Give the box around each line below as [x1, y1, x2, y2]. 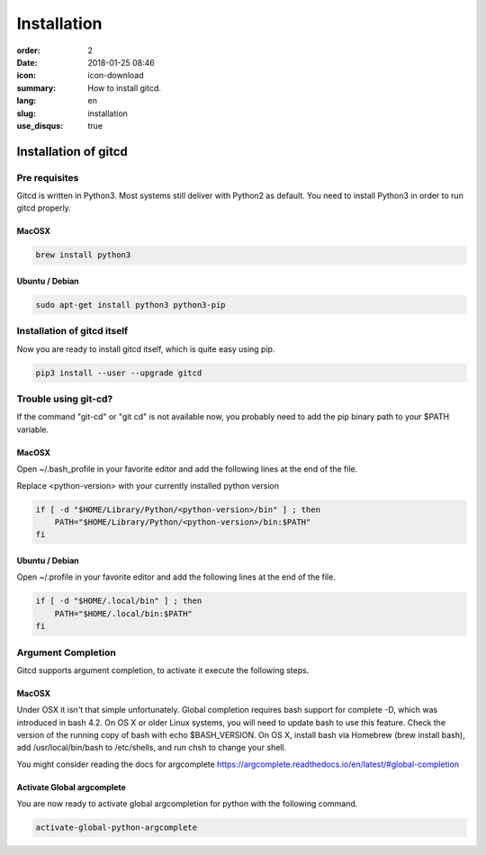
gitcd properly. [16, 202, 71, 213]
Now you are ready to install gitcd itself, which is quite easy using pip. [16, 343, 275, 355]
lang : [16, 95, 37, 106]
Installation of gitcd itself [16, 325, 129, 337]
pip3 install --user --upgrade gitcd [35, 367, 202, 378]
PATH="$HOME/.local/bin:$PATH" [54, 608, 193, 618]
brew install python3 [35, 250, 131, 260]
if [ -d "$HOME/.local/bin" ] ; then [35, 596, 202, 607]
